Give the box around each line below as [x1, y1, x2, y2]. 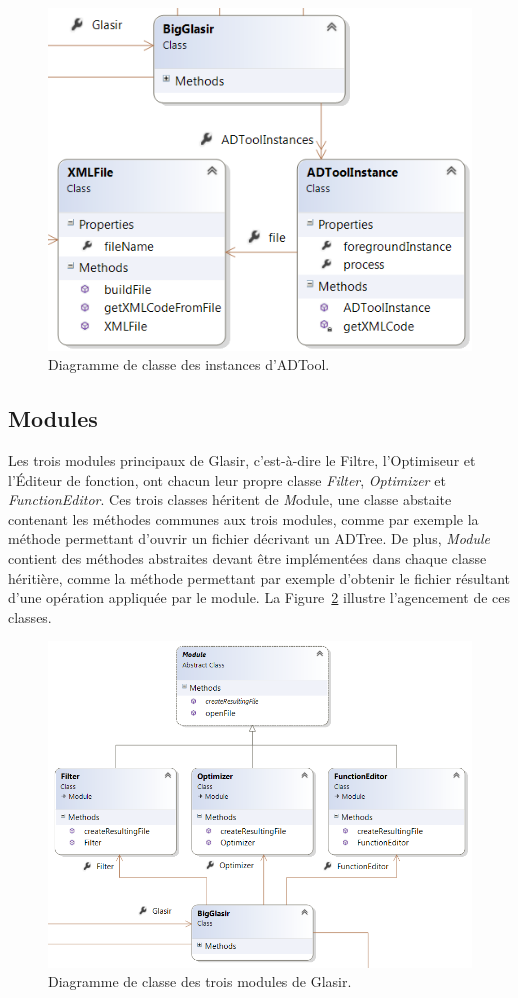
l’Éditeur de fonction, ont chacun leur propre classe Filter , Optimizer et [8, 469, 446, 490]
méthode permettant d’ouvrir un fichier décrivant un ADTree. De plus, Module [8, 528, 490, 549]
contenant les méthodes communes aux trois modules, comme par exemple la [8, 508, 479, 529]
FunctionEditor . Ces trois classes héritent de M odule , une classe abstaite [8, 489, 452, 510]
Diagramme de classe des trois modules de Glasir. [48, 971, 352, 992]
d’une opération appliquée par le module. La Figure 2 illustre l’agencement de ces [8, 587, 510, 608]
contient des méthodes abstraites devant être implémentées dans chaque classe [8, 547, 487, 568]
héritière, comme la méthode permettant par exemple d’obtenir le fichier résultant [8, 567, 510, 588]
